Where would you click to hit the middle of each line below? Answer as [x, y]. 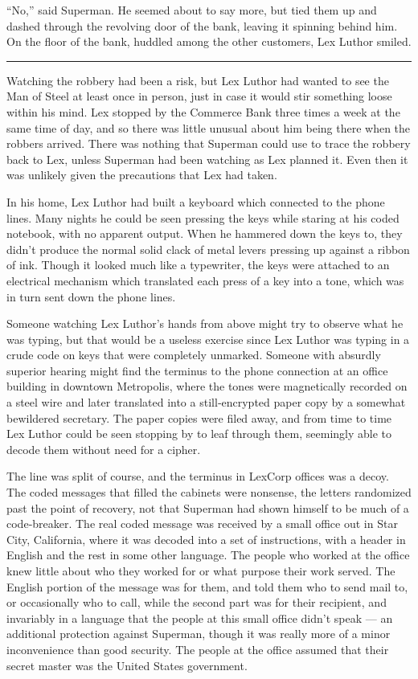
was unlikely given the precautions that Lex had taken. [142, 175]
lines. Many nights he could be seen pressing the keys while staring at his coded [203, 217]
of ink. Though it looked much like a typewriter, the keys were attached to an [198, 265]
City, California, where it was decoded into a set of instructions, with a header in [206, 539]
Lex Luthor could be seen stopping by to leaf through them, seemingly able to [199, 434]
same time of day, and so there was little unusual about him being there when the [209, 127]
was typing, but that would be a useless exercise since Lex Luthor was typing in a [208, 339]
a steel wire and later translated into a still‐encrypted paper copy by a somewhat [206, 402]
